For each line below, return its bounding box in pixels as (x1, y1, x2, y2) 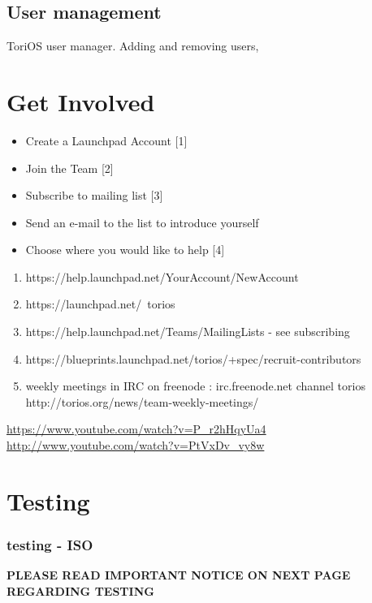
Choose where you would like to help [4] (25, 241, 225, 258)
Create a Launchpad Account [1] (25, 131, 188, 149)
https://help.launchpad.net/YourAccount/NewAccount (25, 268, 299, 285)
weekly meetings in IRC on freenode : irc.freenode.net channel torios (25, 377, 366, 394)
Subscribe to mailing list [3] (25, 187, 163, 204)
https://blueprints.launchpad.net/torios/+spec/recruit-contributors (25, 350, 361, 367)
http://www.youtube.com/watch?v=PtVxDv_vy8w (6, 437, 265, 454)
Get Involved (6, 84, 155, 118)
